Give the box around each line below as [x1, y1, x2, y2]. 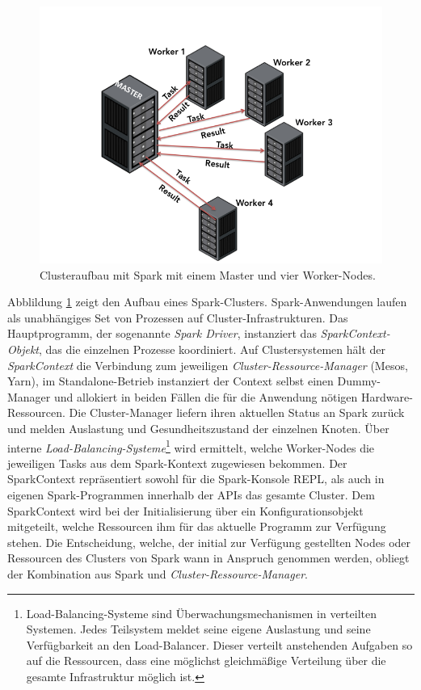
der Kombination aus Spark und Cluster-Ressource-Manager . [7, 565, 308, 582]
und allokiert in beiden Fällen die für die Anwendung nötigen [53, 388, 358, 405]
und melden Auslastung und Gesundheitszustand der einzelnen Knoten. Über [7, 419, 389, 436]
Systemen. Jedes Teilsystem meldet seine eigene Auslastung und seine [26, 621, 371, 637]
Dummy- [337, 372, 381, 389]
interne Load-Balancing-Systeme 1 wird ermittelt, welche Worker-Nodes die [7, 436, 375, 456]
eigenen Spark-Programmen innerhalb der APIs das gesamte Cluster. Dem [7, 486, 375, 503]
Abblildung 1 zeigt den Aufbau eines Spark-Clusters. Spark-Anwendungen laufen [7, 293, 407, 310]
